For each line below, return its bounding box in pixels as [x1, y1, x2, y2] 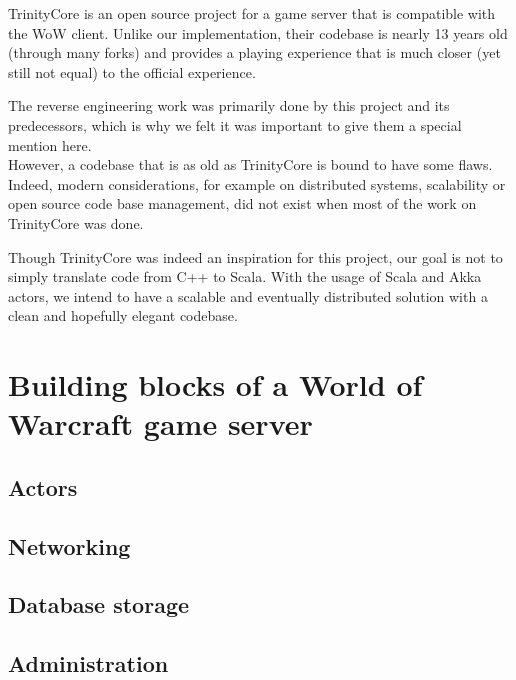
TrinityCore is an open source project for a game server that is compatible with [8, 3, 496, 23]
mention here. [8, 134, 92, 155]
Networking [8, 530, 131, 561]
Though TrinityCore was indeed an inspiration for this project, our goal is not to [8, 246, 503, 267]
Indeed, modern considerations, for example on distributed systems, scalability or [8, 173, 506, 194]
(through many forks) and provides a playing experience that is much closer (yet [8, 42, 501, 63]
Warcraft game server [8, 403, 313, 444]
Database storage [8, 589, 190, 620]
